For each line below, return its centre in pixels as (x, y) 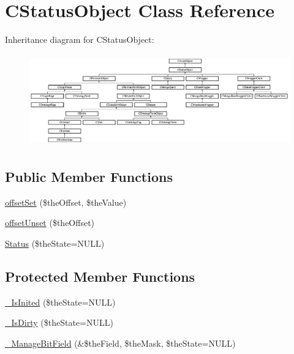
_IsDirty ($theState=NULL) (59, 322)
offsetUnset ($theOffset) (50, 223)
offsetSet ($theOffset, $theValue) (66, 202)
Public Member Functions (89, 176)
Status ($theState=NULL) (55, 243)
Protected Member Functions (100, 276)
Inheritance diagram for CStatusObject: (80, 40)
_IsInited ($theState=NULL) (60, 302)
